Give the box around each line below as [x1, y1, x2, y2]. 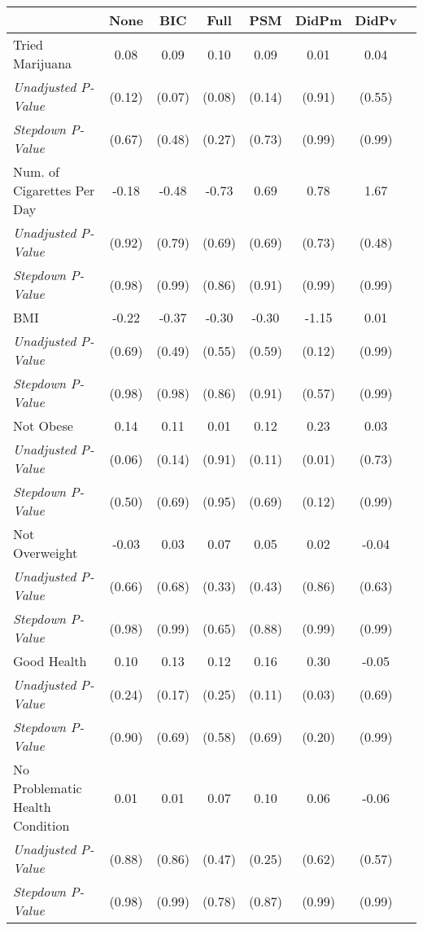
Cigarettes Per [13, 181, 95, 200]
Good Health [13, 651, 87, 670]
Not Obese [13, 416, 73, 435]
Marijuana [13, 54, 72, 72]
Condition [13, 816, 70, 835]
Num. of [13, 162, 59, 181]
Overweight [13, 543, 78, 562]
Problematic [13, 779, 82, 797]
